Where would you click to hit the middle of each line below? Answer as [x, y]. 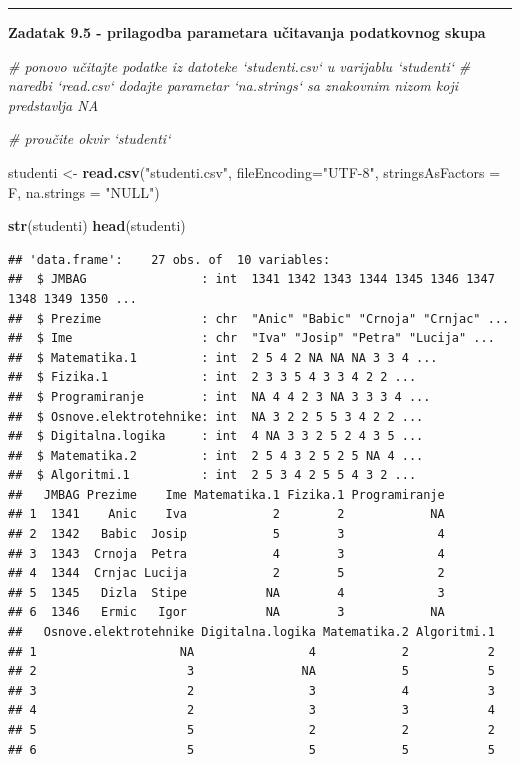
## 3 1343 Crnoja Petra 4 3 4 [226, 553]
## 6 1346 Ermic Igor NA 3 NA [226, 612]
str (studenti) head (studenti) [97, 225]
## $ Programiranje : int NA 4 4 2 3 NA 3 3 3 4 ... [219, 396]
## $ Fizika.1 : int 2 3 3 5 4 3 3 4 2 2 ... [212, 377]
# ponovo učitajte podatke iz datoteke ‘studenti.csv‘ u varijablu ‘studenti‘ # [239, 65]
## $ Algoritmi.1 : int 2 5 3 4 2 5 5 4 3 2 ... [212, 475]
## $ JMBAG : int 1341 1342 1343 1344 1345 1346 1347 [251, 279]
